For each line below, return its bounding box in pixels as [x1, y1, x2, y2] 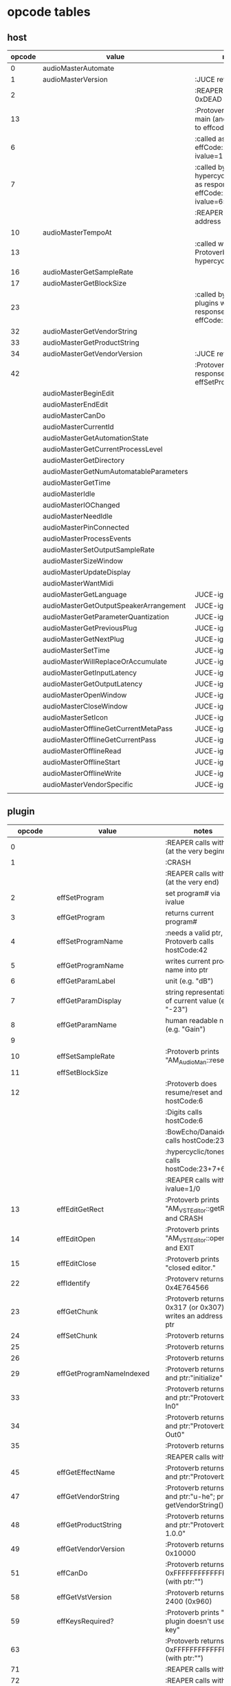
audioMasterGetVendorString [42, 327, 137, 336]
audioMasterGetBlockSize [42, 279, 127, 288]
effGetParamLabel [56, 976, 115, 986]
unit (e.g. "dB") [164, 976, 214, 986]
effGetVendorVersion [56, 1544, 125, 1554]
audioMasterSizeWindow [42, 556, 124, 565]
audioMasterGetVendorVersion [42, 349, 143, 358]
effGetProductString [56, 1520, 122, 1530]
